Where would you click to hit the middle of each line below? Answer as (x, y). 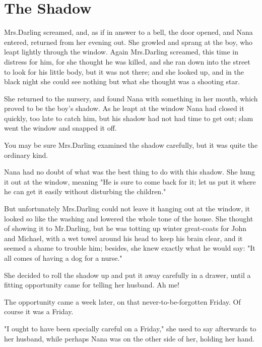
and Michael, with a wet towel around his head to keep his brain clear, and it (123, 238)
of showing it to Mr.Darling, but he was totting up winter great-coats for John (125, 228)
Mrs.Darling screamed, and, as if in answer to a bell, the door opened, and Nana (128, 32)
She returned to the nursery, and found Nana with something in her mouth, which (131, 98)
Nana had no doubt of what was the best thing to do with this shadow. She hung (130, 172)
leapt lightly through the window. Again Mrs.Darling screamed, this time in (121, 52)
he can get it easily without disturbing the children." (85, 191)
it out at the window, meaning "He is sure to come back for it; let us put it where (130, 181)
